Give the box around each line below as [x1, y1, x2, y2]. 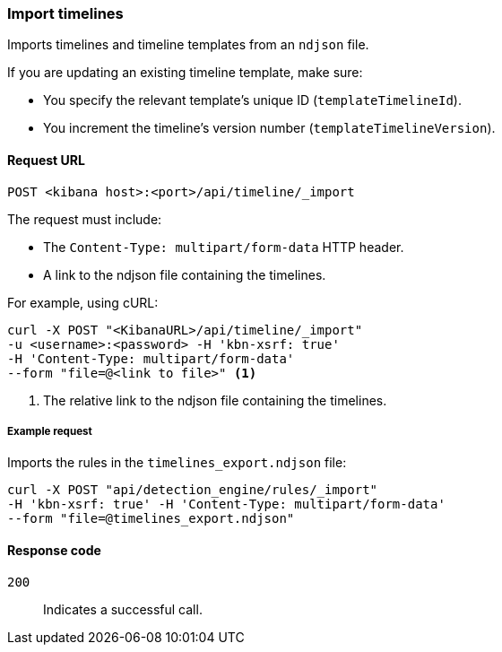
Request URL [7, 152, 85, 168]
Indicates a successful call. [43, 601, 203, 617]
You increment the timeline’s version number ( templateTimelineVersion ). [43, 120, 496, 136]
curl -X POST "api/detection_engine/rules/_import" [7, 482, 378, 498]
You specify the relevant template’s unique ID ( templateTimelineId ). [43, 92, 462, 109]
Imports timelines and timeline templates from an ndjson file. [7, 37, 369, 53]
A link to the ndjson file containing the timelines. [43, 266, 326, 283]
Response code [7, 542, 101, 558]
